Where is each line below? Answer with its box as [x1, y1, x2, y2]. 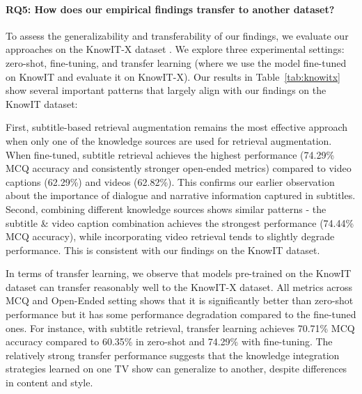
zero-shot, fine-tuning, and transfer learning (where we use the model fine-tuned [6, 55, 347, 70]
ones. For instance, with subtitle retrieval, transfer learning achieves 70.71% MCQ [6, 320, 355, 335]
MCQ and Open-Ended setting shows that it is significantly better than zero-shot [6, 293, 354, 308]
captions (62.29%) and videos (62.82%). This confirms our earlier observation [6, 174, 335, 189]
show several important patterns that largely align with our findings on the [6, 83, 326, 97]
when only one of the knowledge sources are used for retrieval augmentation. [6, 133, 332, 148]
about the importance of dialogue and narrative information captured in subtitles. [6, 188, 356, 203]
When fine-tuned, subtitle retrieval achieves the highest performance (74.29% [6, 147, 335, 161]
